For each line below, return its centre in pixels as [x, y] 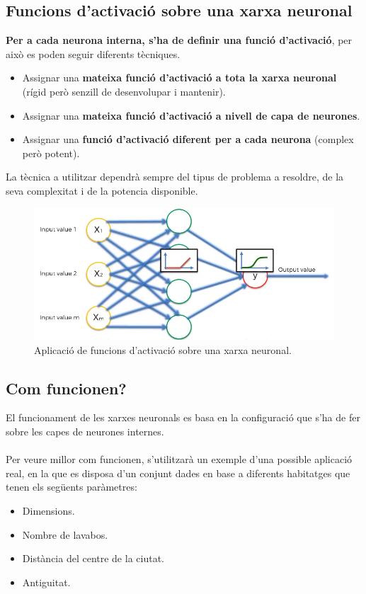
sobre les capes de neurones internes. [85, 431]
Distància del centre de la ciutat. [93, 558]
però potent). [51, 153]
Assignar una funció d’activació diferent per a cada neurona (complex [188, 139]
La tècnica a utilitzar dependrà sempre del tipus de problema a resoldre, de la [175, 177]
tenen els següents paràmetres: [72, 487]
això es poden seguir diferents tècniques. [93, 53]
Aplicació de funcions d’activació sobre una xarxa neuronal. [163, 349]
